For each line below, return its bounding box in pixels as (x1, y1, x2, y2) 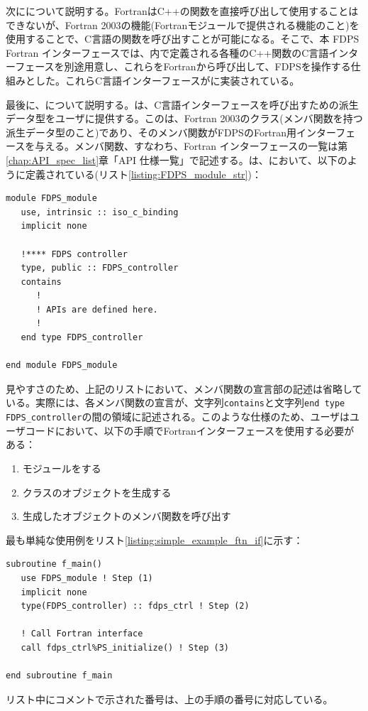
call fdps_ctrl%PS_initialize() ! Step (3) (21, 642, 229, 653)
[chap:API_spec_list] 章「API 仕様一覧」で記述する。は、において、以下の (6, 152, 347, 167)
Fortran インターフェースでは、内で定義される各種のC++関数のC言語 (6, 45, 329, 60)
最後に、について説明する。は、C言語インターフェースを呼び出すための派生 (6, 97, 359, 112)
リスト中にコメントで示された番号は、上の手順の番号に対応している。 (6, 691, 333, 706)
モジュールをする (22, 460, 101, 475)
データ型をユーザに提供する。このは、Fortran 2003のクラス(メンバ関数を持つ (6, 111, 363, 126)
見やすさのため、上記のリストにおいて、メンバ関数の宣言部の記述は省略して (6, 381, 362, 396)
